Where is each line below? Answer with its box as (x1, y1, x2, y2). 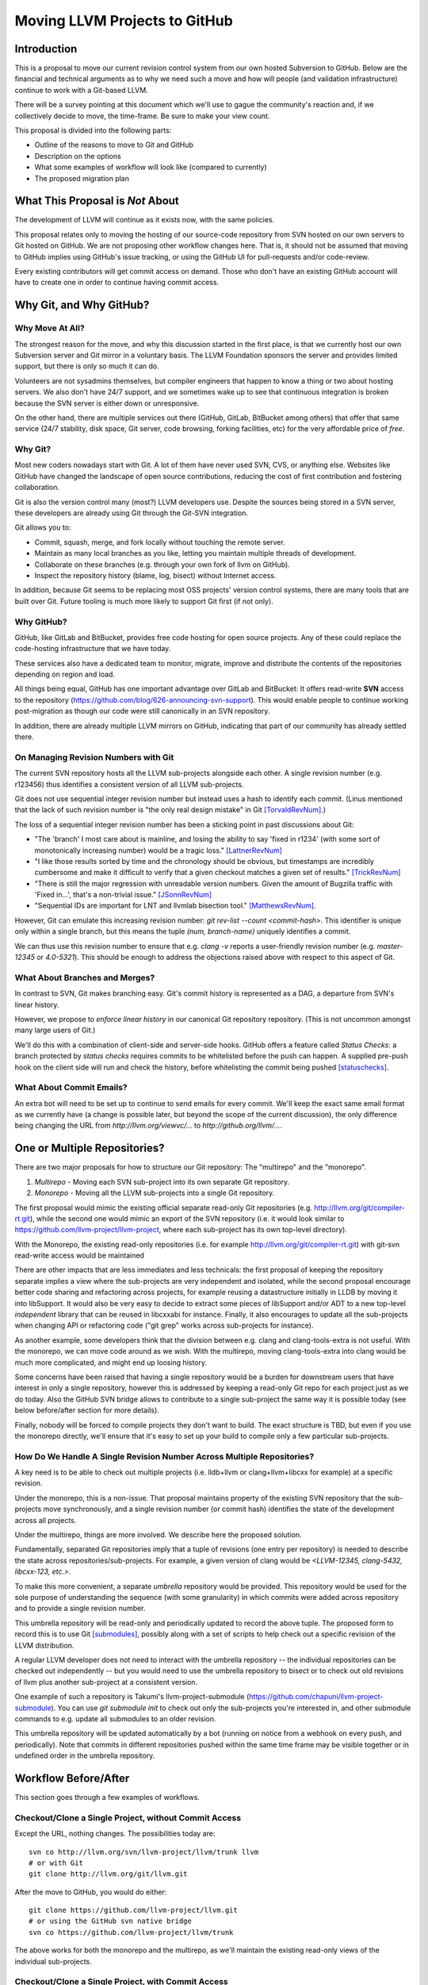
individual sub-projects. (14, 1956, 93, 1966)
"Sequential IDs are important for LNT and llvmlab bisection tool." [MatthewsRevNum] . (34, 901, 316, 911)
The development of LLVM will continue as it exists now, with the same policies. (14, 215, 275, 225)
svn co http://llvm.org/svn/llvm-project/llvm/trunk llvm (29, 1847, 259, 1856)
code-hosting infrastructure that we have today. (14, 644, 171, 653)
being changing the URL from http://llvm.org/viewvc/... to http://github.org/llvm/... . (14, 1120, 283, 1131)
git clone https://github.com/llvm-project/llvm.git (29, 1906, 238, 1915)
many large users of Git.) (14, 1025, 96, 1035)
